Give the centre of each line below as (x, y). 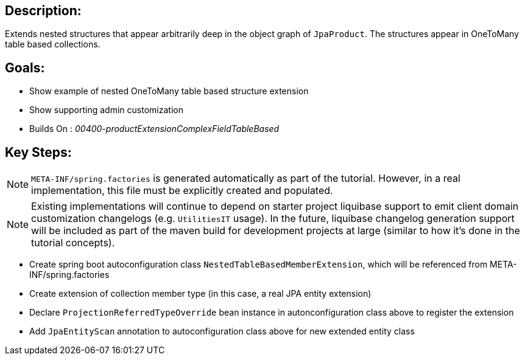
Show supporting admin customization (106, 110)
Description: (43, 11)
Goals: (25, 67)
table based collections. (53, 44)
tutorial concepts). (73, 243)
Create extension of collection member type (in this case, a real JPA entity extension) (200, 294)
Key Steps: (38, 152)
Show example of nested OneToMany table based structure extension (169, 91)
